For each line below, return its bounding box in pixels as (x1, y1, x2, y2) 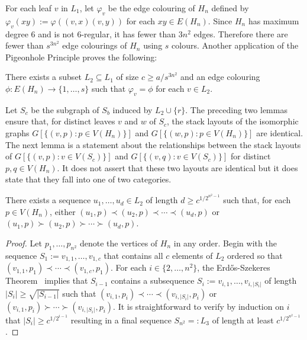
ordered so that (227, 249, 283, 261)
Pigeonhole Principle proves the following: (5, 50, 157, 63)
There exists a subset (5, 70, 82, 83)
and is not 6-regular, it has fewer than (38, 27, 176, 40)
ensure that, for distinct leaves (5, 115, 115, 127)
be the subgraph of (31, 103, 99, 116)
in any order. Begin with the (173, 236, 277, 249)
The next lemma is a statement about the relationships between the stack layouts (5, 138, 301, 150)
